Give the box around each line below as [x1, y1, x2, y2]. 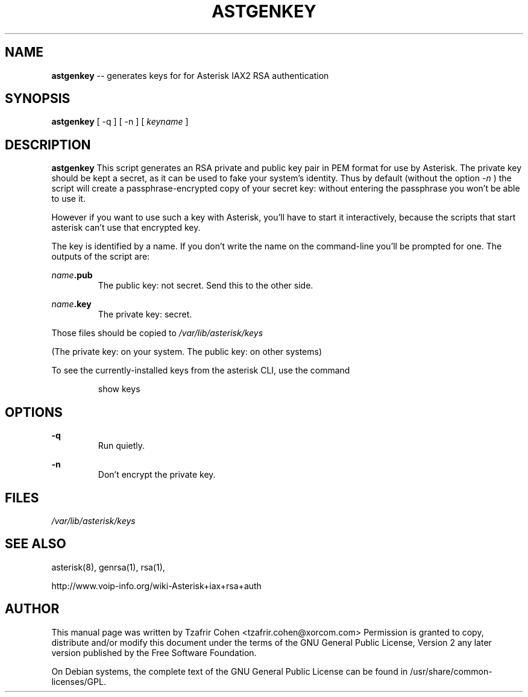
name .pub [51, 270, 93, 281]
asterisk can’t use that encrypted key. [51, 222, 201, 233]
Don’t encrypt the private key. [98, 469, 216, 480]
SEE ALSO [5, 536, 66, 552]
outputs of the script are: [51, 251, 150, 262]
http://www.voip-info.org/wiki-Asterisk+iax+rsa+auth [51, 580, 262, 591]
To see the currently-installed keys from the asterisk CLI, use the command [51, 365, 350, 376]
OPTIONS [5, 404, 63, 420]
